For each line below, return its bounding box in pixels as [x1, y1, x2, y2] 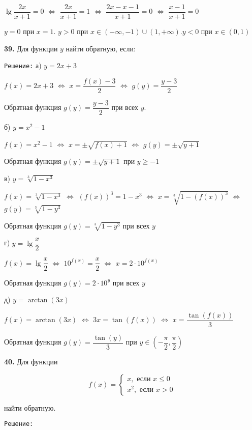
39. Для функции [4, 43, 58, 53]
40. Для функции [4, 356, 58, 367]
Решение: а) [4, 60, 42, 71]
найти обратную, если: [66, 43, 136, 53]
